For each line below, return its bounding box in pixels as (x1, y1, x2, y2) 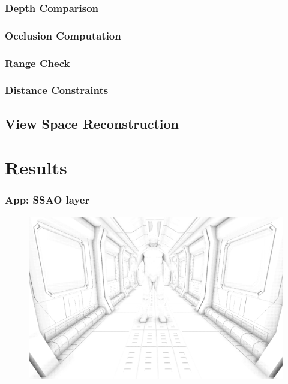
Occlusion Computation (5, 28, 121, 43)
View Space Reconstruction (5, 114, 179, 132)
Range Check (5, 55, 70, 70)
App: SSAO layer (5, 192, 90, 207)
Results (5, 155, 67, 180)
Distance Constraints (5, 83, 109, 98)
